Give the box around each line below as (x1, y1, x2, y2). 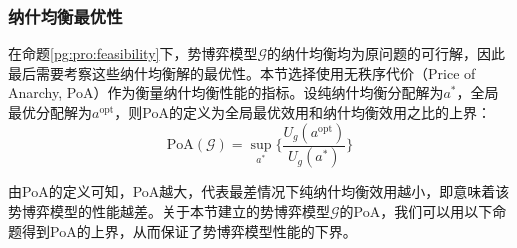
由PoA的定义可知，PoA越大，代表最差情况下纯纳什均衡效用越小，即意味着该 (8, 181, 510, 202)
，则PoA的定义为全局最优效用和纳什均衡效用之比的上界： (114, 102, 491, 122)
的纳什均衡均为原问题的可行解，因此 (267, 43, 506, 64)
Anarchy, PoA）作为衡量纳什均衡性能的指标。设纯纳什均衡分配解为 (8, 82, 444, 103)
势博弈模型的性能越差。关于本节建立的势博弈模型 (8, 201, 330, 222)
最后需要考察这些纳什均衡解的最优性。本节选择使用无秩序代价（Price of (8, 62, 476, 83)
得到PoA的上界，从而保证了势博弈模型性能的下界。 (21, 220, 357, 241)
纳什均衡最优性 (8, 3, 123, 28)
